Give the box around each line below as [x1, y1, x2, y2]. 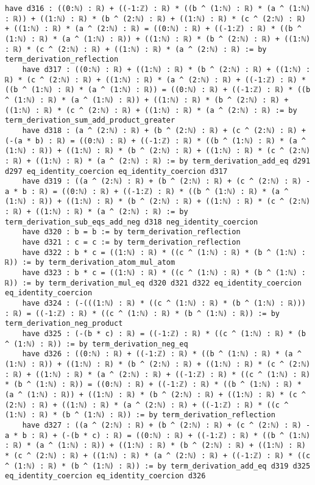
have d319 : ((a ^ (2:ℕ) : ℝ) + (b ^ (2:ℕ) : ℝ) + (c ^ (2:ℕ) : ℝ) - [22, 177, 311, 186]
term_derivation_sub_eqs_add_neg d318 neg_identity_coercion [5, 217, 258, 226]
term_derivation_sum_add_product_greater [5, 116, 175, 125]
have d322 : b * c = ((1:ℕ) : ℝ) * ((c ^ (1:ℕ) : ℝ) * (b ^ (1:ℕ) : [22, 248, 306, 257]
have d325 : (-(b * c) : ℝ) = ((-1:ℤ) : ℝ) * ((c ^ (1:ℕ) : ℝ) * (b [22, 329, 306, 338]
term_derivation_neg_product [5, 319, 123, 328]
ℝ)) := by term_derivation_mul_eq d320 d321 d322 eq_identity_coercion [5, 278, 302, 287]
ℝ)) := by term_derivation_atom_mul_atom [5, 258, 175, 267]
